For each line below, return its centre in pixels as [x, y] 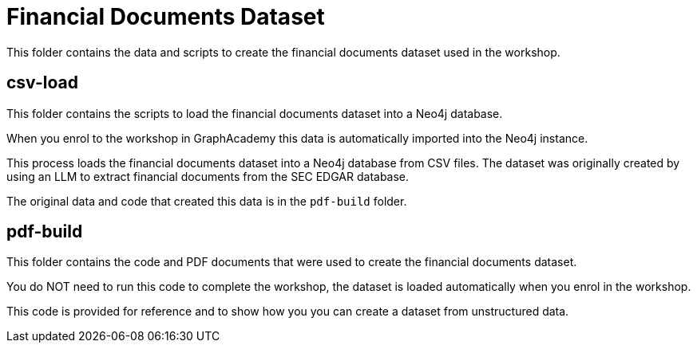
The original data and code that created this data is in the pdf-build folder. [207, 201]
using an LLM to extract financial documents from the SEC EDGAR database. [208, 176]
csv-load [42, 83]
